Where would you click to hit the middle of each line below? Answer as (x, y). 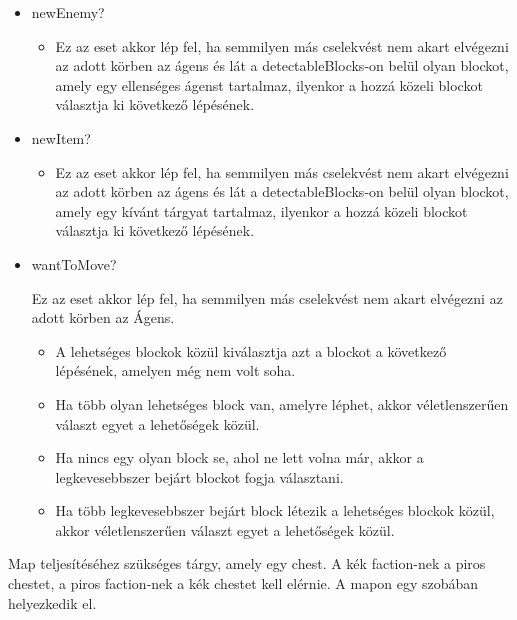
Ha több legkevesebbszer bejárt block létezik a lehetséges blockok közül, (275, 510)
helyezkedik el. (52, 602)
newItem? (61, 137)
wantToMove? (74, 263)
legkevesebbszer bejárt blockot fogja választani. (199, 476)
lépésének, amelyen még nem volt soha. (175, 370)
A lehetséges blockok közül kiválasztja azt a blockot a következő (251, 350)
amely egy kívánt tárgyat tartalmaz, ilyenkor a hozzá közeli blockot (261, 210)
